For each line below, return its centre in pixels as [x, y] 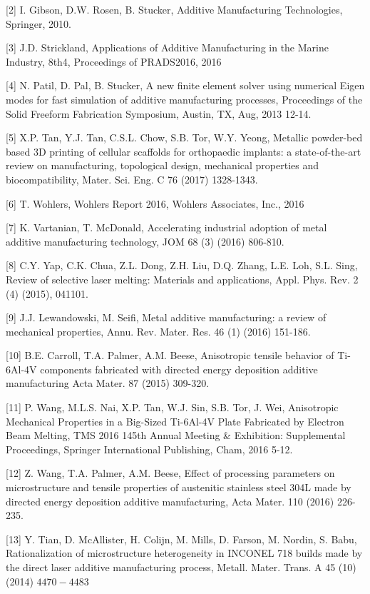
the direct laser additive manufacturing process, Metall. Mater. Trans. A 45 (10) [181, 567]
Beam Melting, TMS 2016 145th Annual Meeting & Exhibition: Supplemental [176, 435]
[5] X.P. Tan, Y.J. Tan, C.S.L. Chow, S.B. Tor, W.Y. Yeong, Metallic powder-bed [184, 137]
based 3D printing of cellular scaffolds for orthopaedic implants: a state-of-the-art [184, 151]
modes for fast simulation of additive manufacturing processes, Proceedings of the [184, 99]
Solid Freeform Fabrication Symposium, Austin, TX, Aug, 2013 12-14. [159, 113]
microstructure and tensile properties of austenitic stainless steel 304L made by [179, 487]
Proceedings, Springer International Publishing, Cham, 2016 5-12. [149, 449]
